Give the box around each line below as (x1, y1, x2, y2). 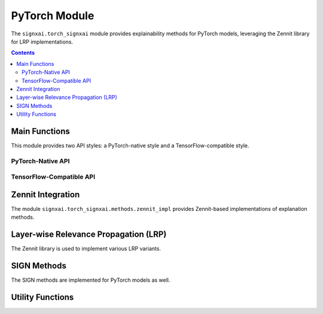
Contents (11, 49, 35, 56)
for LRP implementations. (11, 38, 74, 45)
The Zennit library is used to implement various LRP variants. (11, 245, 161, 252)
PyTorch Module (11, 9, 95, 22)
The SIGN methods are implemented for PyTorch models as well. (11, 276, 170, 284)
